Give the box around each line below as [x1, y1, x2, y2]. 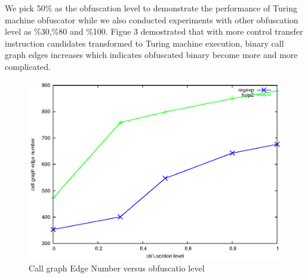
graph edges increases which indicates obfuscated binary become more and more [5, 48, 298, 61]
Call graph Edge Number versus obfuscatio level [29, 261, 205, 274]
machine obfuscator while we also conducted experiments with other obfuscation [5, 13, 298, 26]
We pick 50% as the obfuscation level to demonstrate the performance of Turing [5, 2, 297, 14]
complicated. [5, 60, 51, 72]
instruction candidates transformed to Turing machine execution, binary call [5, 36, 284, 49]
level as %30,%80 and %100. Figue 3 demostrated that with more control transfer [5, 25, 303, 38]
